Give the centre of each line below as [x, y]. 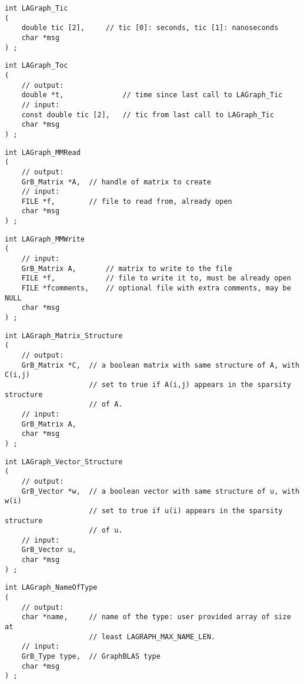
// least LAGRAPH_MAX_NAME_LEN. [152, 637]
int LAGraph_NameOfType [51, 588]
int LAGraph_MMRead [43, 152]
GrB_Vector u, [49, 550]
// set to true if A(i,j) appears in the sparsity [190, 384]
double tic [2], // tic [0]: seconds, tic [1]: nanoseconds [150, 28]
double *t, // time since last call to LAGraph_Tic [152, 95]
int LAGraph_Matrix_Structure [64, 336]
